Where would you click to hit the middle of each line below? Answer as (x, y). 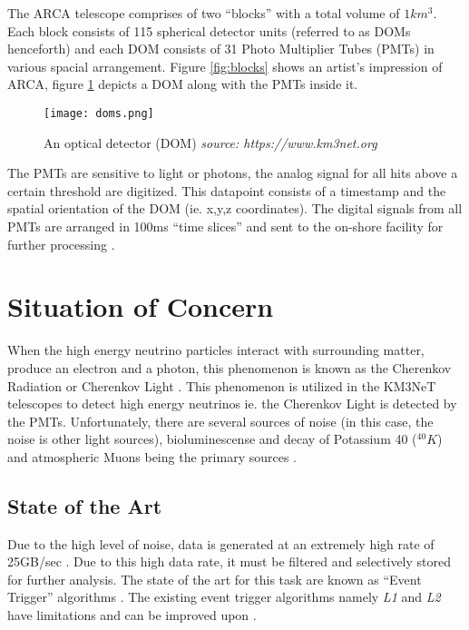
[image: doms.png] (99, 113)
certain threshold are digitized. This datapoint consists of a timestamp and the (227, 190)
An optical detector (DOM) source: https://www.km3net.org (210, 142)
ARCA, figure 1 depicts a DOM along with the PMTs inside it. (183, 84)
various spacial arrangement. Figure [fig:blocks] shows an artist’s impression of (225, 66)
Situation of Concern (141, 306)
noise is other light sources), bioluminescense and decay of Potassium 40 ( (212, 439)
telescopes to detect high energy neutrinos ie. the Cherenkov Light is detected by (232, 404)
